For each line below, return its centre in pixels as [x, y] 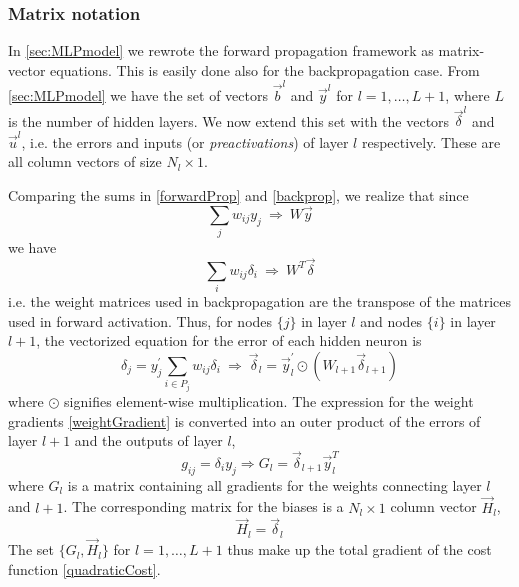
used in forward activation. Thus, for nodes [140, 320]
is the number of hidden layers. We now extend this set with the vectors [229, 120]
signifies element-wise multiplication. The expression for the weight [269, 400]
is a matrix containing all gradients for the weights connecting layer [274, 484]
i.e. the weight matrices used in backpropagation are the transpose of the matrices [259, 301]
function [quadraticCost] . [84, 568]
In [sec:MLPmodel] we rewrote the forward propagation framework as [221, 50]
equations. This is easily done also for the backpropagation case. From [265, 69]
